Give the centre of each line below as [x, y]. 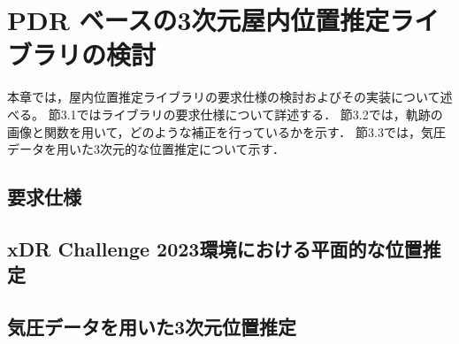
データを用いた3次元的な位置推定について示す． [146, 149]
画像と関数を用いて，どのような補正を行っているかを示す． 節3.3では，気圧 [226, 131]
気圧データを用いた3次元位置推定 [152, 327]
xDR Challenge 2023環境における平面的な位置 [215, 248]
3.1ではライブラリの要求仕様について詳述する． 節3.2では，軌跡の [252, 114]
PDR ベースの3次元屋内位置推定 [199, 20]
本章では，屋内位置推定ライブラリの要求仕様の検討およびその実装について [224, 97]
